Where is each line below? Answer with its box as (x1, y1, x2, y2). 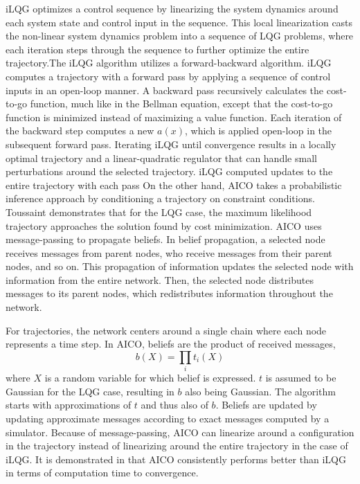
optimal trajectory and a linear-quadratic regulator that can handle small (6, 150, 317, 165)
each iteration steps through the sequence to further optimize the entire (6, 42, 309, 56)
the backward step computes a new (6, 123, 154, 138)
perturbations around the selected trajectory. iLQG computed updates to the (6, 164, 333, 179)
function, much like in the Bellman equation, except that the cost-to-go (30, 96, 333, 111)
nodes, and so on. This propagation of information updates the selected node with (6, 259, 354, 274)
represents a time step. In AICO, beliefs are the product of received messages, (6, 337, 336, 351)
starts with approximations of (6, 397, 132, 412)
